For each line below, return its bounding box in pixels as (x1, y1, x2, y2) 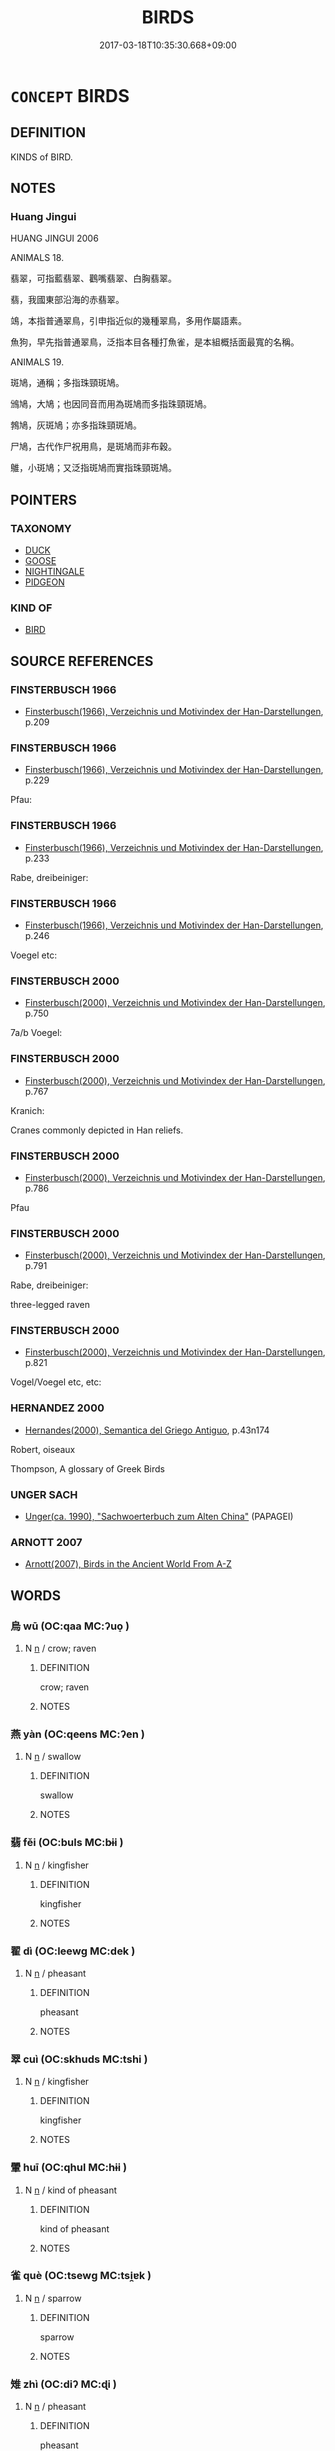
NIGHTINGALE (24, 566, 85, 578)
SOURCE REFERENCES (10, 652, 154, 670)
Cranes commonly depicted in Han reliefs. (10, 1124, 184, 1136)
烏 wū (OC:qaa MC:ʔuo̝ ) (10, 1619, 130, 1633)
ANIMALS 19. (10, 356, 65, 368)
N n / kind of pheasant (24, 2184, 117, 2196)
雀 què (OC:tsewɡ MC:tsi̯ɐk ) (10, 2269, 152, 2283)
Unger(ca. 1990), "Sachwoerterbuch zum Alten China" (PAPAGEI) (24, 1511, 294, 1523)
